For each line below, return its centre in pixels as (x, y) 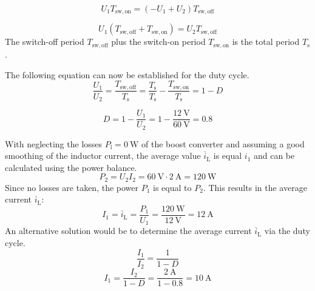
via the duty (287, 231)
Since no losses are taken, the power (72, 187)
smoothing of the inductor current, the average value (103, 156)
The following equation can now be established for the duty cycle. (127, 74)
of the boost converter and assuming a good (223, 143)
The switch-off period (45, 42)
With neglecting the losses (54, 143)
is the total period (266, 42)
